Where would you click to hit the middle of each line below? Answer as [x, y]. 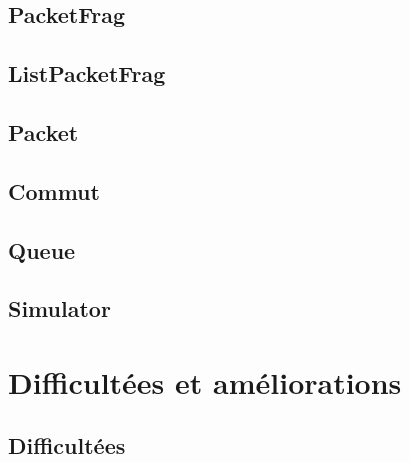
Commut [54, 190]
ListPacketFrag [87, 73]
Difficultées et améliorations [205, 381]
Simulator [59, 308]
